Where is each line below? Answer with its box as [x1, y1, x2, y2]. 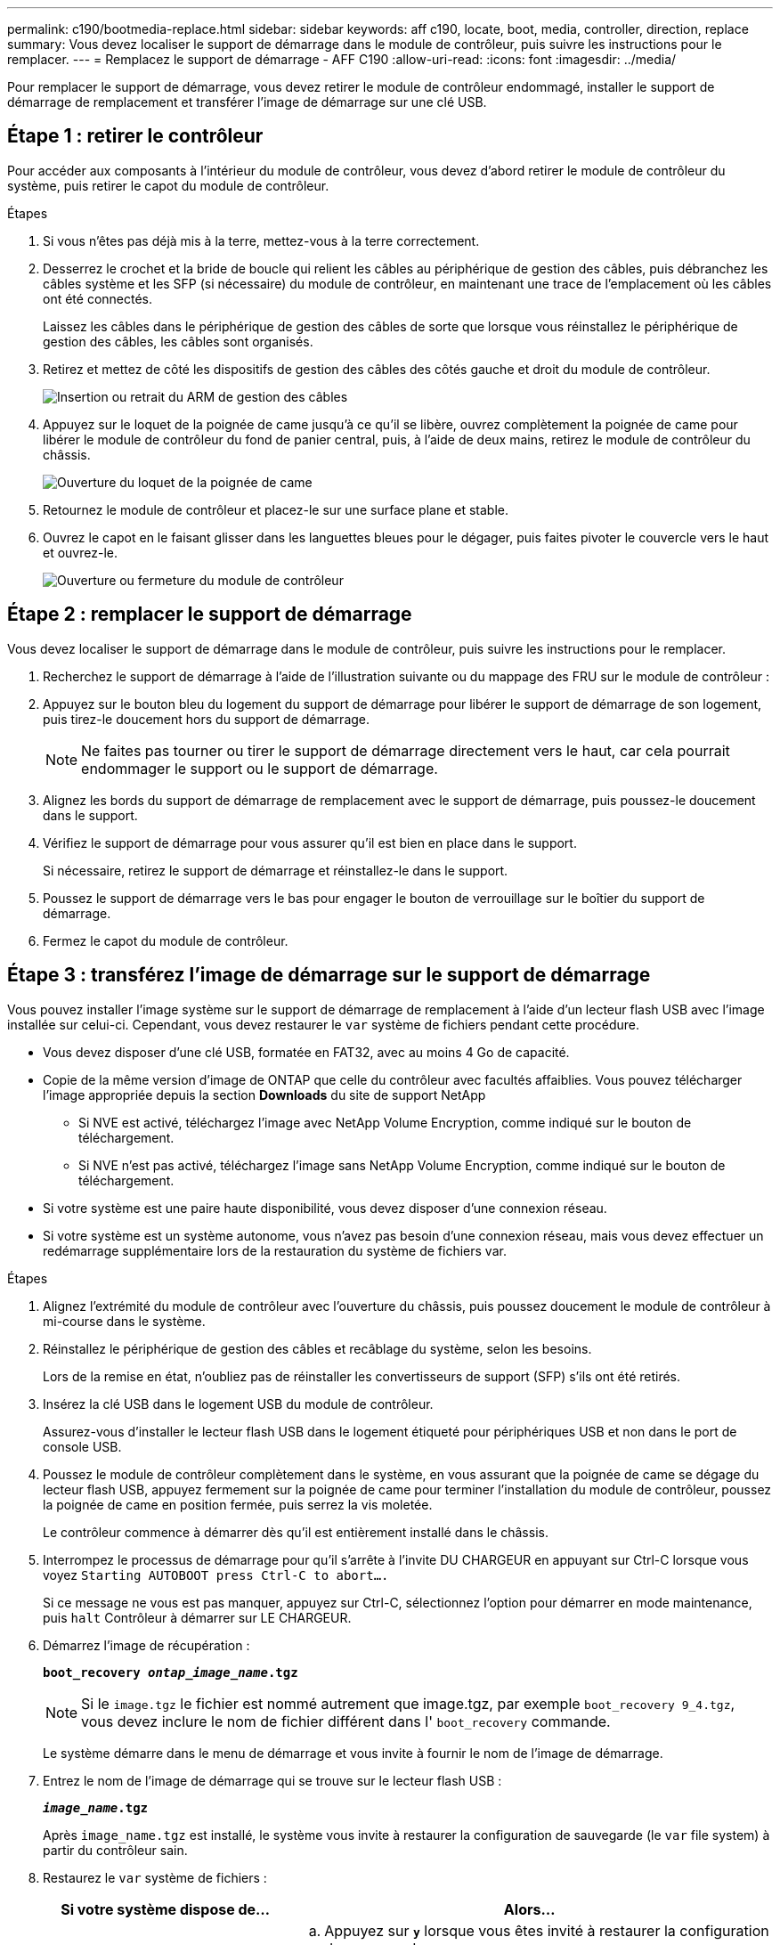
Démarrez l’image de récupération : [43, 1637, 250, 1653]
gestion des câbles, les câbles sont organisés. [43, 333, 313, 349]
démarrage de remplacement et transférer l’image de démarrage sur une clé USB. [7, 94, 487, 110]
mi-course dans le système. [43, 1313, 206, 1329]
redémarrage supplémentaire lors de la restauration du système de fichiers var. [43, 1242, 507, 1258]
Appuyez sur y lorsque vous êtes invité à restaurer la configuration [324, 1921, 769, 1940]
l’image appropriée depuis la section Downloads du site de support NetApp [43, 1086, 486, 1103]
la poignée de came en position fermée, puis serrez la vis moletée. [43, 1496, 433, 1512]
